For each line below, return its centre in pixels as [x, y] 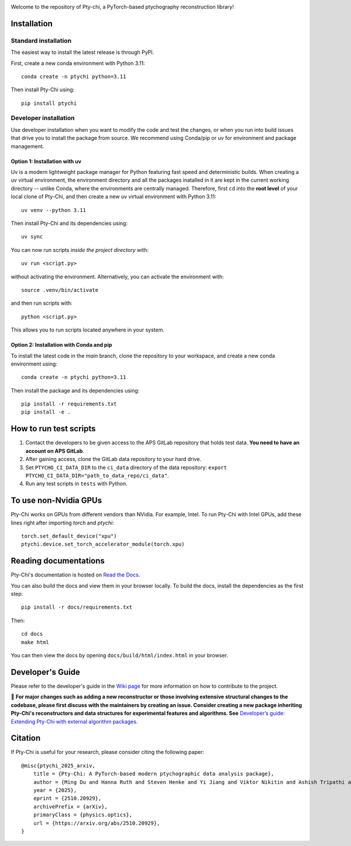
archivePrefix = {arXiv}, [70, 806]
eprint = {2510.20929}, [67, 799]
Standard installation [41, 40]
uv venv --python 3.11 [54, 210]
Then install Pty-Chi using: [43, 90]
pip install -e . [46, 412]
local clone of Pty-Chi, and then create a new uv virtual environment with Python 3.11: [113, 197]
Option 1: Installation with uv [46, 161]
